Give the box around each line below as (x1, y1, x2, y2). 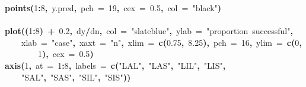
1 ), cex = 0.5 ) (38, 48, 94, 60)
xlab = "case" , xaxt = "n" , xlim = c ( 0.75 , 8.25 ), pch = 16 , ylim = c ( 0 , (21, 36, 302, 48)
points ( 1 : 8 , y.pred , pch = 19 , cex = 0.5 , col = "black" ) (5, 2, 222, 14)
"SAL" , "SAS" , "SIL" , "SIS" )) (21, 71, 131, 83)
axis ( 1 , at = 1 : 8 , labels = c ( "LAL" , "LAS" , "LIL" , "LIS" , (5, 59, 226, 71)
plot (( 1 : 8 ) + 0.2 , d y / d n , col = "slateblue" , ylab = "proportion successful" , (5, 25, 293, 37)
